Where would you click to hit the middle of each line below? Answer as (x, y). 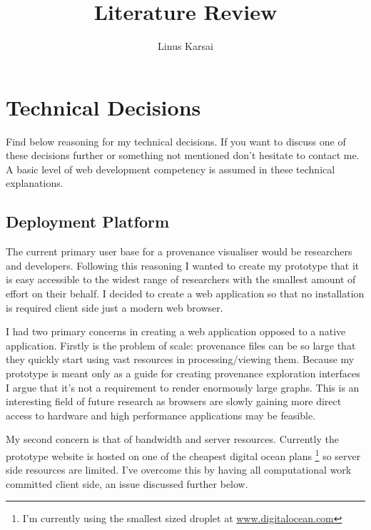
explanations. (35, 183)
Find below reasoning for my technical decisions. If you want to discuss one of (176, 141)
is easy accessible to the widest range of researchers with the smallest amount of (181, 279)
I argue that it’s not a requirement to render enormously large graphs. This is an (183, 387)
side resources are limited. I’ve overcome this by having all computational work (179, 470)
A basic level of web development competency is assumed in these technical (171, 169)
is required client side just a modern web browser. (115, 307)
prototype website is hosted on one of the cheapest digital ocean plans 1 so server (183, 454)
